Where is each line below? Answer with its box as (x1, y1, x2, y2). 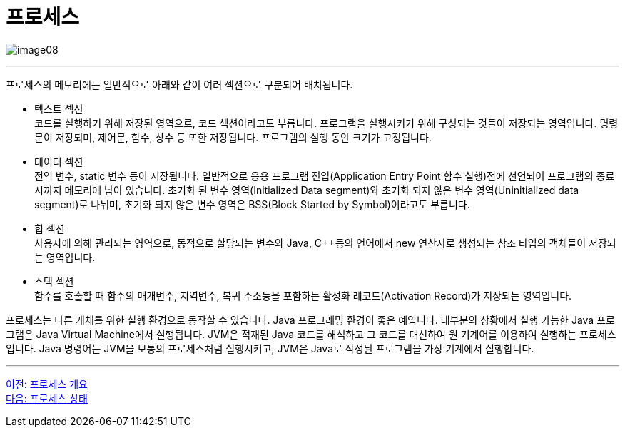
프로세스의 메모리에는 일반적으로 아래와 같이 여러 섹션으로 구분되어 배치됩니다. (6, 78, 353, 91)
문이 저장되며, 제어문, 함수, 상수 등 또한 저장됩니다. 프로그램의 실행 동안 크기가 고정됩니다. (34, 131, 432, 143)
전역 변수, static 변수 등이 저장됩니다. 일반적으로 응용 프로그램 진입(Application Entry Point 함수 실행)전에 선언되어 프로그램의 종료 (34, 169, 615, 182)
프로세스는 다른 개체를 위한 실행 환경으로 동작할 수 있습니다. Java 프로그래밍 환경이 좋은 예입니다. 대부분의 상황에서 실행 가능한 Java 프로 (6, 313, 615, 326)
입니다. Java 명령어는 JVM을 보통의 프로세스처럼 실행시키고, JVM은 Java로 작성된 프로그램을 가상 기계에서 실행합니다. (6, 342, 534, 355)
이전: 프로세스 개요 (6, 377, 88, 390)
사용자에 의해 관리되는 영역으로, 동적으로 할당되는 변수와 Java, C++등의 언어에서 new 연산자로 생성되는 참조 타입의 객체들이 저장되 (34, 236, 616, 249)
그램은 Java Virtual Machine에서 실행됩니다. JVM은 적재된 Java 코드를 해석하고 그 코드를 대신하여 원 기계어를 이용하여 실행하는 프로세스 (6, 327, 616, 340)
